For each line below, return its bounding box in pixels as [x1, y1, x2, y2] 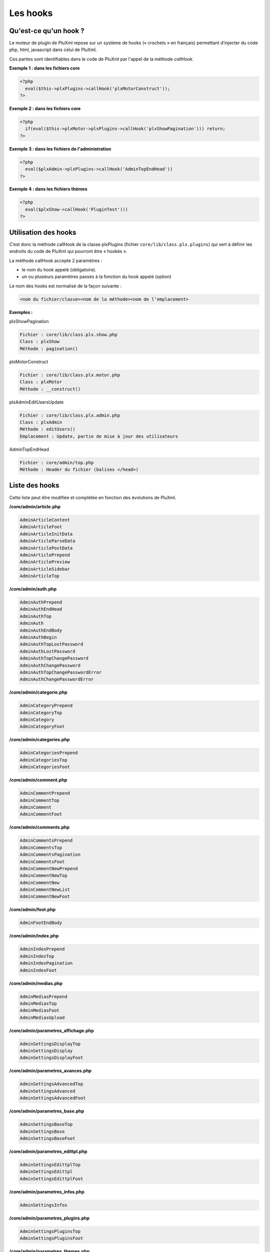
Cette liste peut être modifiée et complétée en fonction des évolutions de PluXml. [9, 494, 176, 500]
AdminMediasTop [19, 1001, 57, 1006]
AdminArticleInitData [19, 531, 73, 537]
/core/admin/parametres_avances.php [9, 1068, 92, 1074]
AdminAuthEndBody [19, 628, 62, 633]
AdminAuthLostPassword [19, 649, 75, 654]
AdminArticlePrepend [19, 552, 70, 558]
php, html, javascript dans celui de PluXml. [9, 47, 97, 53]
